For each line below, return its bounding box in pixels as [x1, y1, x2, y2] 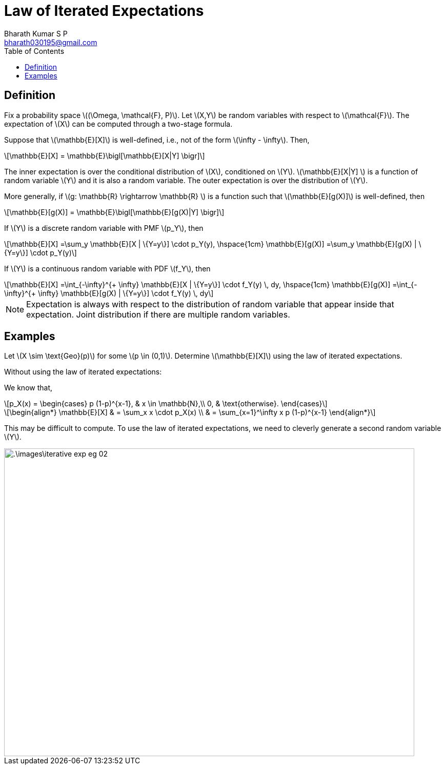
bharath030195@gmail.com [4, 37, 97, 47]
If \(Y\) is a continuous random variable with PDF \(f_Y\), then [4, 264, 211, 273]
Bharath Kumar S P [4, 29, 68, 38]
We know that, [4, 383, 53, 392]
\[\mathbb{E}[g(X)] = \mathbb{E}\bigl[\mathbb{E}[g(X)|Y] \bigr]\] [4, 207, 225, 216]
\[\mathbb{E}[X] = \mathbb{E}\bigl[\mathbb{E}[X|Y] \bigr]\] [4, 151, 205, 160]
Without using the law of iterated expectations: [4, 367, 162, 377]
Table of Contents [4, 46, 65, 55]
